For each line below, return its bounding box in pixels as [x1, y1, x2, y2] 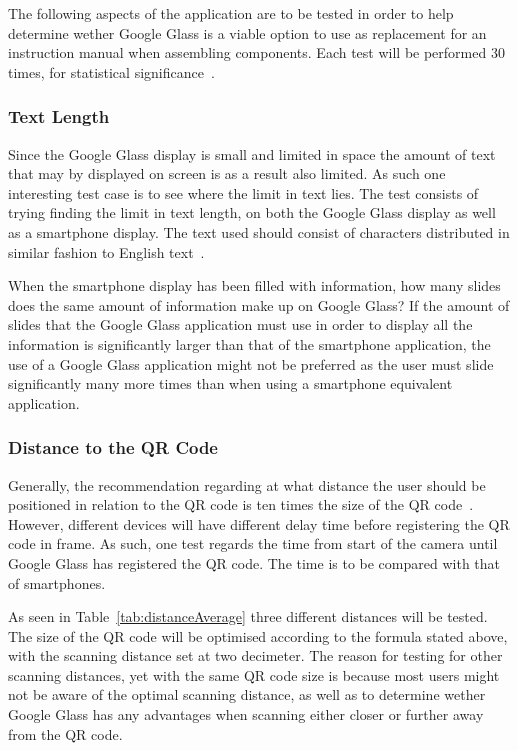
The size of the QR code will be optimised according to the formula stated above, [8, 625, 508, 646]
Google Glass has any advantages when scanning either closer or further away [8, 704, 484, 725]
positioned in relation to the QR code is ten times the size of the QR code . [8, 494, 474, 515]
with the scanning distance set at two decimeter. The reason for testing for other [8, 645, 503, 666]
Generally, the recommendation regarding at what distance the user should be [8, 474, 486, 495]
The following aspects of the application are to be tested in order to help [8, 3, 454, 23]
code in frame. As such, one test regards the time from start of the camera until [8, 533, 498, 554]
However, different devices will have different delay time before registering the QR [8, 513, 510, 534]
